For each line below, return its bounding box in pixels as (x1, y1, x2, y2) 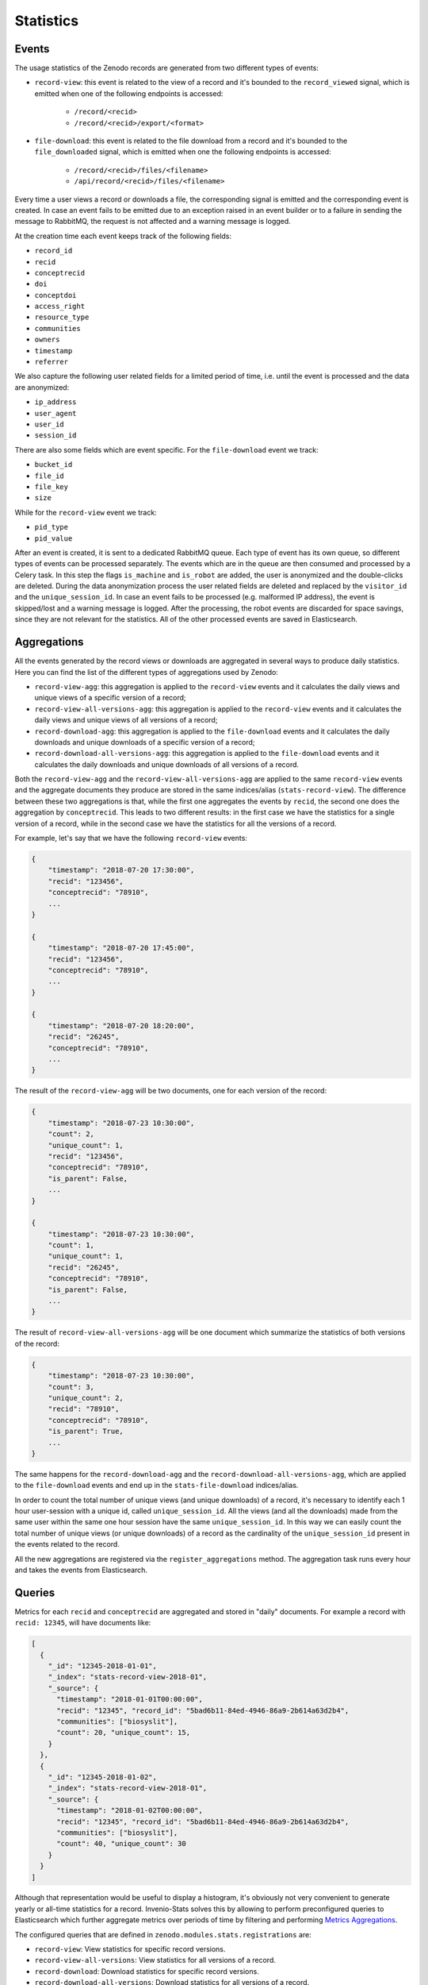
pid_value (34, 534, 73, 543)
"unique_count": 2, (48, 1393, 124, 1402)
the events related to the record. (14, 1540, 120, 1549)
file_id (34, 471, 65, 480)
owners (34, 335, 60, 345)
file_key (34, 482, 69, 491)
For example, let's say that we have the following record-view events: (14, 834, 247, 843)
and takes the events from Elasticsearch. (14, 1565, 148, 1575)
